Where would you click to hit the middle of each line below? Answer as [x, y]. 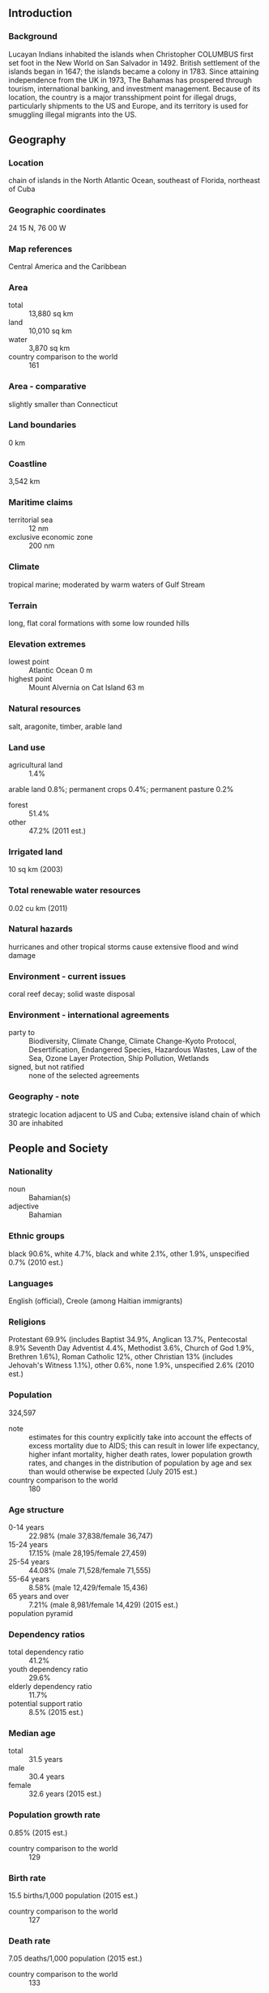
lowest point [29, 662]
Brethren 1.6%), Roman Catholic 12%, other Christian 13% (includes [121, 1357]
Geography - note [44, 1097]
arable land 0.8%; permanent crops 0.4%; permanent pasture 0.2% [121, 789]
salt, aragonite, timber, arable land [66, 726]
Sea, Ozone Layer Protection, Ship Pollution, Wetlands [119, 1059]
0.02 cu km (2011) [38, 908]
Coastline [28, 464]
